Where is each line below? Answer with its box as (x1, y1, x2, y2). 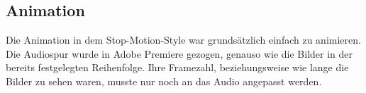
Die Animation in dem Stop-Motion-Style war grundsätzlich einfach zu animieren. (6, 32, 361, 47)
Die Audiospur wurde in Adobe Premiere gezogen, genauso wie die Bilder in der (6, 46, 353, 61)
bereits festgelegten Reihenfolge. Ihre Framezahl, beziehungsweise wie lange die (6, 60, 349, 75)
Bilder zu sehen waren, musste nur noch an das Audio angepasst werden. (6, 73, 322, 88)
